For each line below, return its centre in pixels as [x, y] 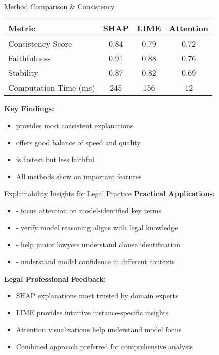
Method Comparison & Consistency [59, 6]
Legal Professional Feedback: [55, 278]
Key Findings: [29, 108]
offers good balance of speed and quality [78, 142]
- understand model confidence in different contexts [95, 261]
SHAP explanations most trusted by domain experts [97, 295]
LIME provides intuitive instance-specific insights [92, 312]
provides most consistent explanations [75, 125]
